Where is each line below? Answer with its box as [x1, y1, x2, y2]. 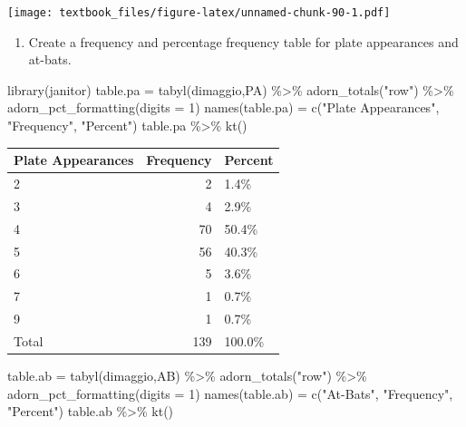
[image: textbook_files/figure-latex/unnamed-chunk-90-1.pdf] [7, 6, 391, 19]
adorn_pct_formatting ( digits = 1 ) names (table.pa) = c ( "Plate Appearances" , [7, 98, 440, 117]
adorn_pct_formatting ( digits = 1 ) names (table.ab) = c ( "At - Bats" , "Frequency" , [7, 383, 453, 403]
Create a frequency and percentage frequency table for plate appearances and [28, 32, 459, 51]
